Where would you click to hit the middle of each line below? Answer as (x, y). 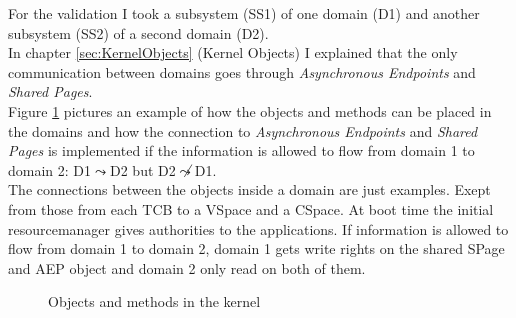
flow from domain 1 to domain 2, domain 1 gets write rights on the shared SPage (256, 248)
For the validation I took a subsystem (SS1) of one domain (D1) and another (244, 13)
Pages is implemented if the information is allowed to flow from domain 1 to (241, 150)
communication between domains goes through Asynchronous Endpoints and (242, 71)
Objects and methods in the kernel (154, 301)
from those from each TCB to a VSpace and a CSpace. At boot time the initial (251, 208)
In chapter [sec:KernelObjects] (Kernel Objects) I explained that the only (233, 52)
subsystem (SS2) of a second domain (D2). (138, 32)
